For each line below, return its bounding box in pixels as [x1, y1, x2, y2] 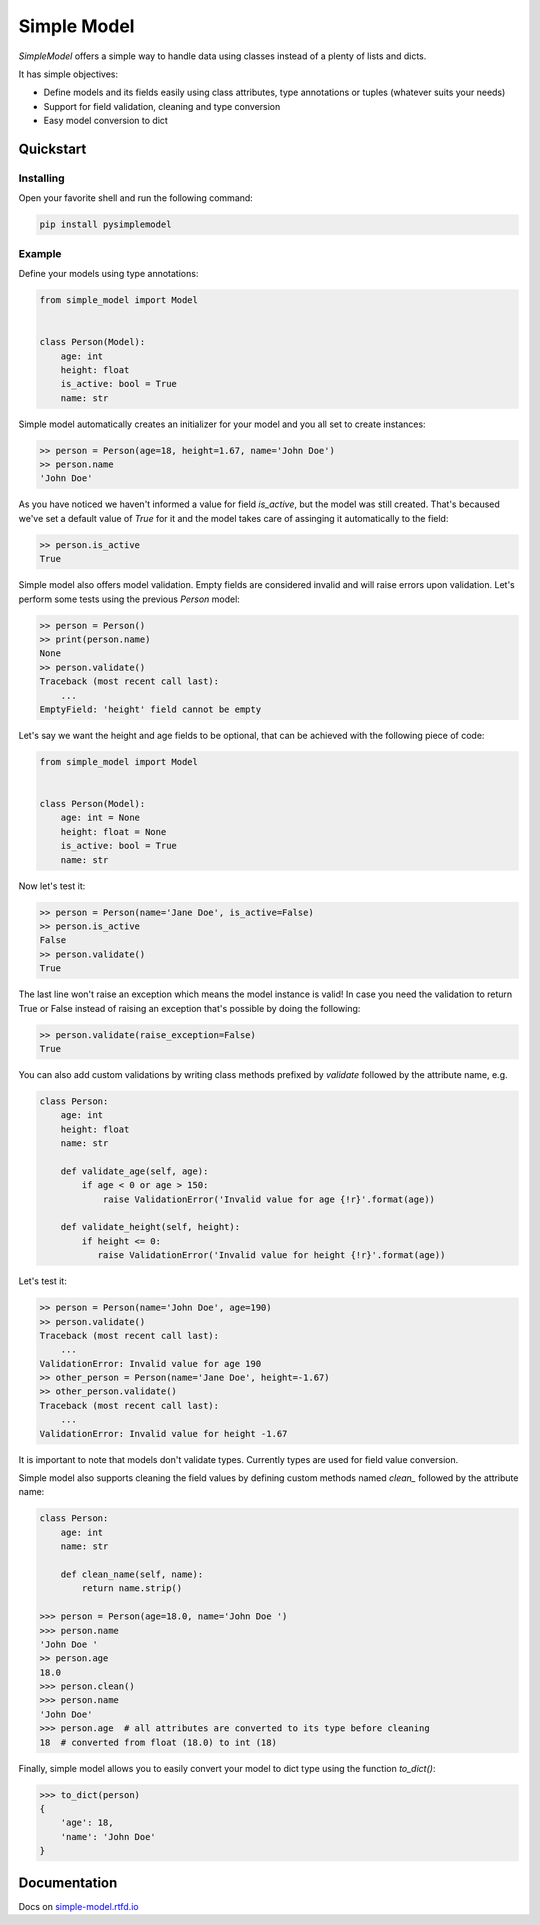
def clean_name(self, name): [60, 1568, 204, 1580]
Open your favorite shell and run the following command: [18, 192, 254, 204]
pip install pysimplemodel [39, 219, 172, 230]
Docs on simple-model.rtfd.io [18, 1900, 139, 1912]
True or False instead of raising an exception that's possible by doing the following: [18, 1002, 361, 1014]
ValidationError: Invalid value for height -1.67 [39, 1428, 288, 1439]
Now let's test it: [18, 880, 86, 892]
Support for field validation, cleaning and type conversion [43, 100, 281, 112]
